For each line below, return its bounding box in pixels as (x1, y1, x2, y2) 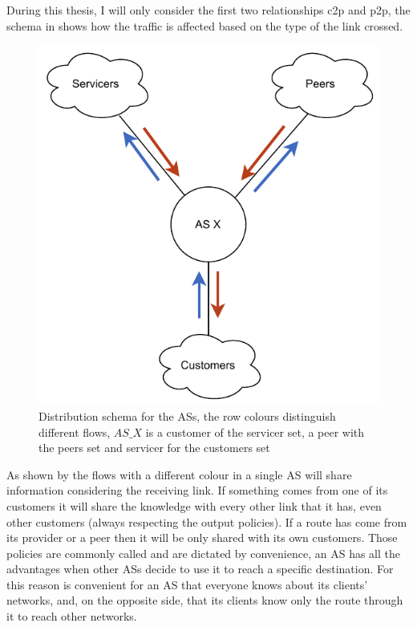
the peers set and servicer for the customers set (38, 439, 270, 456)
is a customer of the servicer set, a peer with (145, 423, 365, 440)
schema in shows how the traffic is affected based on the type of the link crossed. (6, 17, 403, 34)
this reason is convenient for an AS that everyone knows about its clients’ (6, 576, 368, 592)
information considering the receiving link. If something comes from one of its (6, 482, 388, 499)
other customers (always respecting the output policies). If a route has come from (6, 513, 407, 530)
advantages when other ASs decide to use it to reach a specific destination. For (6, 560, 394, 577)
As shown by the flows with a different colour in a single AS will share (6, 466, 352, 482)
